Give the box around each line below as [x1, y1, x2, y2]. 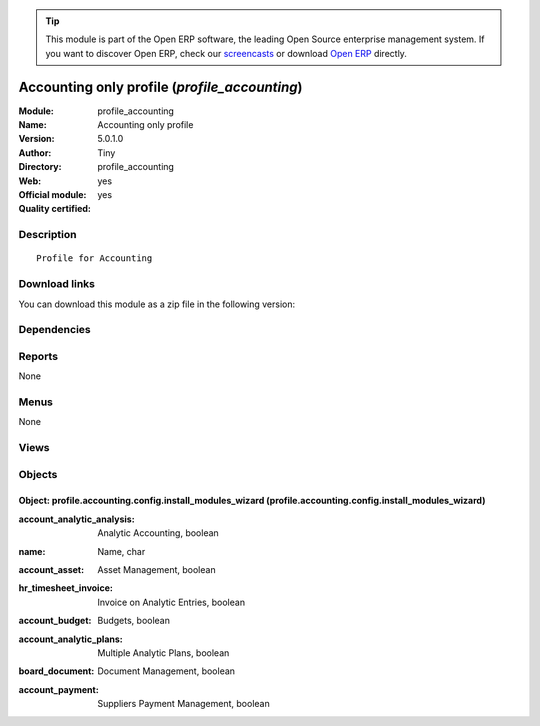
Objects [18, 467, 58, 481]
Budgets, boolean [97, 615, 170, 627]
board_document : [18, 665, 95, 677]
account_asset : [18, 564, 85, 576]
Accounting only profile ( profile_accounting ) [18, 78, 303, 95]
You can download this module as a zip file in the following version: [18, 298, 296, 310]
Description [18, 228, 77, 242]
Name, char [97, 545, 146, 557]
